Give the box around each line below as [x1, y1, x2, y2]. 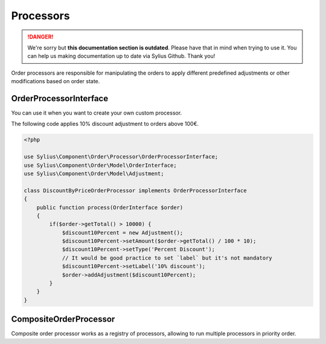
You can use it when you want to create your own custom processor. [11, 109, 182, 117]
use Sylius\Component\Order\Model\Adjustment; [24, 170, 164, 177]
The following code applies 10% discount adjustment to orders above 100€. [11, 120, 199, 128]
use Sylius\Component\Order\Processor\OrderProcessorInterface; [24, 154, 219, 160]
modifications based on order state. [11, 78, 100, 85]
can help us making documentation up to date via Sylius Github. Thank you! [27, 52, 216, 60]
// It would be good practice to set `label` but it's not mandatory [62, 254, 273, 261]
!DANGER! [27, 33, 54, 40]
